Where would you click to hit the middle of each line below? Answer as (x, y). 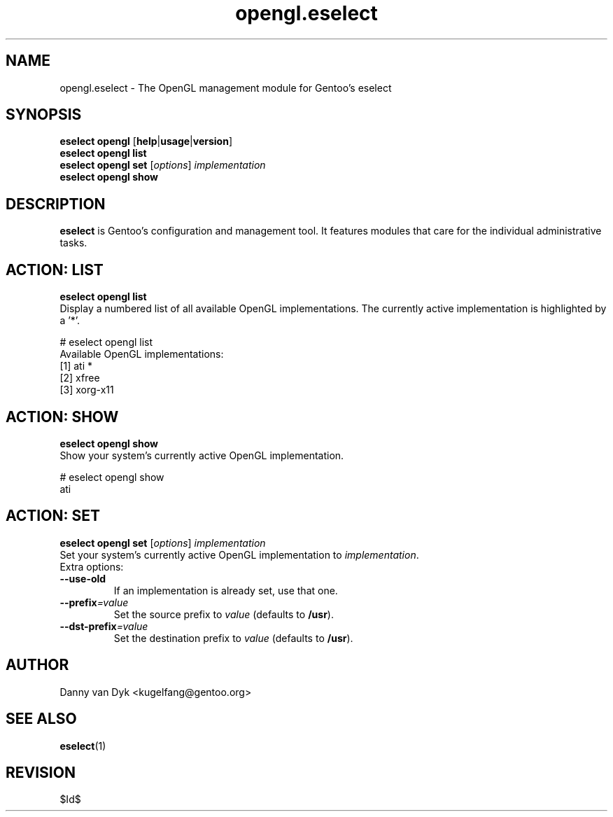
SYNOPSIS (44, 115)
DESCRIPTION (56, 204)
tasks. (73, 243)
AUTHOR (37, 665)
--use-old (83, 578)
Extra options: (92, 566)
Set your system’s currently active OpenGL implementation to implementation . (239, 554)
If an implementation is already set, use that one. (226, 590)
